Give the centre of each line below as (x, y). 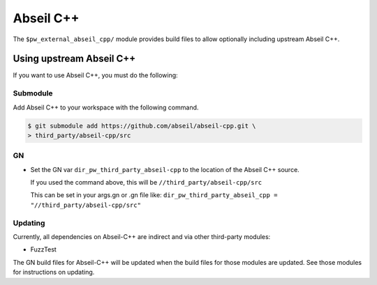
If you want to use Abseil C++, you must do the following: (95, 75)
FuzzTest (44, 249)
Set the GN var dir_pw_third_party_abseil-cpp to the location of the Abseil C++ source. (165, 169)
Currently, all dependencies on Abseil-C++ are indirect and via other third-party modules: (142, 237)
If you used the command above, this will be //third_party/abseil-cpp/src (146, 183)
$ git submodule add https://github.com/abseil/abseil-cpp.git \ (142, 126)
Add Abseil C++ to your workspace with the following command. (106, 107)
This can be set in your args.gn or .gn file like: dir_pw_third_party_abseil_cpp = (154, 195)
